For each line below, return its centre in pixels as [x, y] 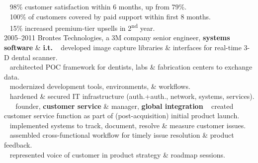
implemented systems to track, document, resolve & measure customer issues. [128, 125]
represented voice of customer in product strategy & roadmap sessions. [117, 154]
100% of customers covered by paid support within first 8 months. [110, 16]
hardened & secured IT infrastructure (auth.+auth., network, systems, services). [132, 96]
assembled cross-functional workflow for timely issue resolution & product [122, 135]
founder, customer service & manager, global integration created [125, 106]
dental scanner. [35, 57]
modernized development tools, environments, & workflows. [100, 86]
